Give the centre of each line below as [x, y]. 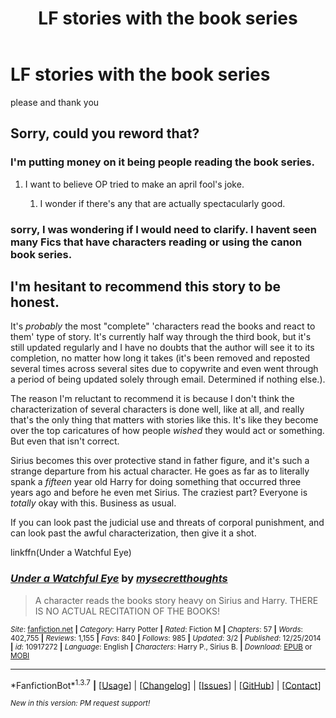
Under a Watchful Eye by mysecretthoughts [119, 579]
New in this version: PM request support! [80, 703]
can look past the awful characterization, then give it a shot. [133, 533]
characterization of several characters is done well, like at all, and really [157, 409]
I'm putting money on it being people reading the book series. [162, 162]
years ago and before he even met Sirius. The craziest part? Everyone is [159, 493]
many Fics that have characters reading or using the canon [156, 242]
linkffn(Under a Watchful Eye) [71, 553]
